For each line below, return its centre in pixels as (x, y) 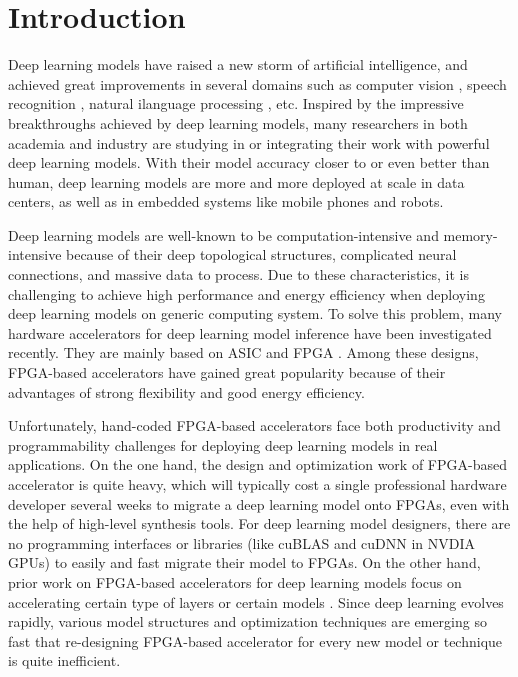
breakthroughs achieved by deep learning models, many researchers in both (238, 122)
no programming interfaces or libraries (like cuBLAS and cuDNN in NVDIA (242, 542)
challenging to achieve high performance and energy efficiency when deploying (246, 293)
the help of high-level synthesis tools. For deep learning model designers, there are (259, 523)
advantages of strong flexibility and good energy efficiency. (186, 391)
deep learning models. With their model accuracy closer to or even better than (249, 162)
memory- (470, 234)
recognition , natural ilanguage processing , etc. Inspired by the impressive (236, 103)
